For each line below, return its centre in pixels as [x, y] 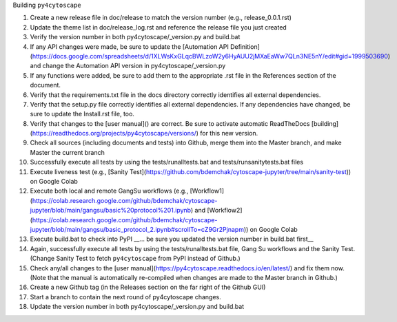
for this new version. [229, 133]
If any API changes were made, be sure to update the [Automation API [129, 46]
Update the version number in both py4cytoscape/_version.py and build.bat [137, 307]
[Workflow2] [225, 211]
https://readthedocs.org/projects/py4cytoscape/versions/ [114, 133]
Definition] [245, 46]
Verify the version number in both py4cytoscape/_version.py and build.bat [135, 37]
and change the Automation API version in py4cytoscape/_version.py [128, 66]
